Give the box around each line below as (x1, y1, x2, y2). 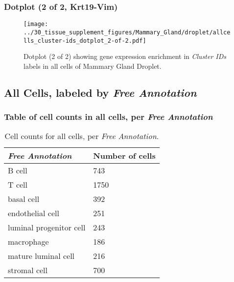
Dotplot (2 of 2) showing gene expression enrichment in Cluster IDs (23, 51, 227, 61)
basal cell (8, 193, 40, 205)
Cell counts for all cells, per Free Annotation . (4, 130, 159, 142)
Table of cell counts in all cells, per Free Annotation (4, 111, 213, 123)
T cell (8, 179, 27, 191)
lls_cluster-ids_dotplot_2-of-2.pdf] (23, 37, 146, 44)
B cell (8, 165, 27, 176)
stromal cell (8, 264, 48, 276)
